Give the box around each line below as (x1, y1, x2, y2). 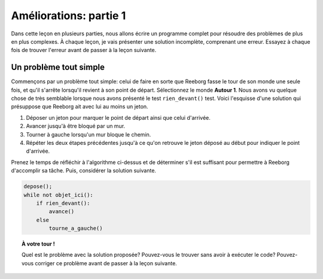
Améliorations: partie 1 (11, 9, 126, 22)
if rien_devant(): (36, 199, 90, 207)
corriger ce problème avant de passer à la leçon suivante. (35, 259, 178, 266)
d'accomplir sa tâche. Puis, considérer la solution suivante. (11, 167, 157, 174)
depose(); (23, 183, 53, 190)
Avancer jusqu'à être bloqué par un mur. (26, 123, 126, 130)
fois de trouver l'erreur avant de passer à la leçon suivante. (11, 47, 157, 54)
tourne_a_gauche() (48, 225, 103, 232)
